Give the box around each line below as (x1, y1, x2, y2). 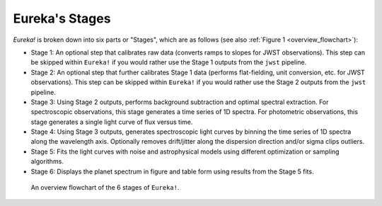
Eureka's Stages (13, 11, 111, 26)
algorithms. (30, 157, 64, 166)
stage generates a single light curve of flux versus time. (30, 118, 193, 126)
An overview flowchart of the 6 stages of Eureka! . (30, 183, 180, 192)
